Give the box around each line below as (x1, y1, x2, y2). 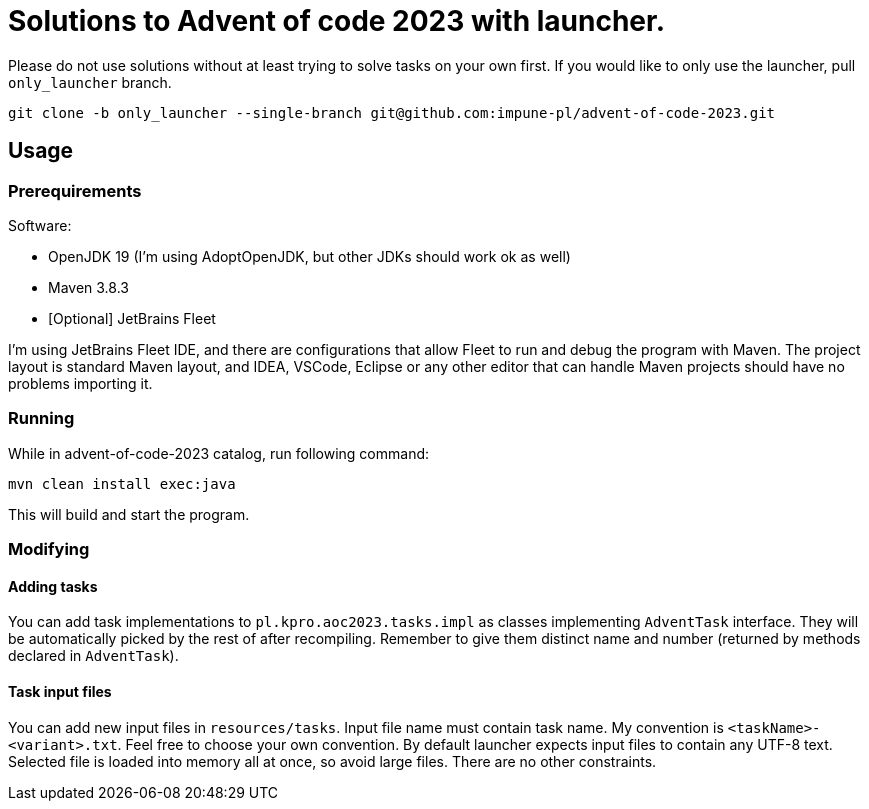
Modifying (8, 539, 90, 560)
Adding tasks (8, 577, 98, 595)
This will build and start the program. (8, 505, 250, 523)
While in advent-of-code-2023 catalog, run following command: (8, 444, 430, 462)
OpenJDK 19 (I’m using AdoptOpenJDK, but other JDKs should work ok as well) (48, 247, 571, 265)
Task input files (8, 682, 112, 700)
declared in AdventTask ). (8, 647, 179, 665)
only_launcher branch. (8, 73, 172, 91)
